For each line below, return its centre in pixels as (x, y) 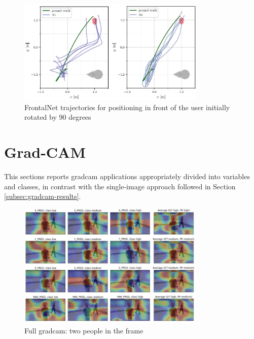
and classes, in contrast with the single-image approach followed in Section (120, 186)
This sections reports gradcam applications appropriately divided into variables (127, 176)
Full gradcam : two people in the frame (84, 330)
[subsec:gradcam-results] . (43, 196)
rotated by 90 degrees (58, 117)
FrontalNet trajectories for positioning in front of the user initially (127, 107)
